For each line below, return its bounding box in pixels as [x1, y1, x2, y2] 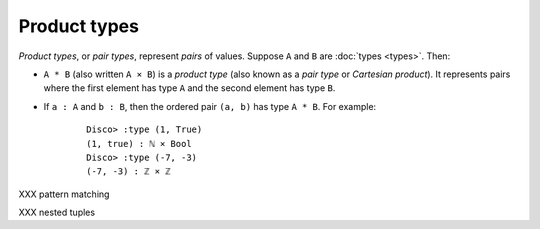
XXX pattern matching [18, 188, 110, 200]
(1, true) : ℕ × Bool [86, 138, 192, 149]
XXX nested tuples [18, 206, 95, 219]
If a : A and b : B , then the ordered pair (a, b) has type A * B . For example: [43, 100, 377, 112]
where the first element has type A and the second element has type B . [43, 82, 336, 94]
